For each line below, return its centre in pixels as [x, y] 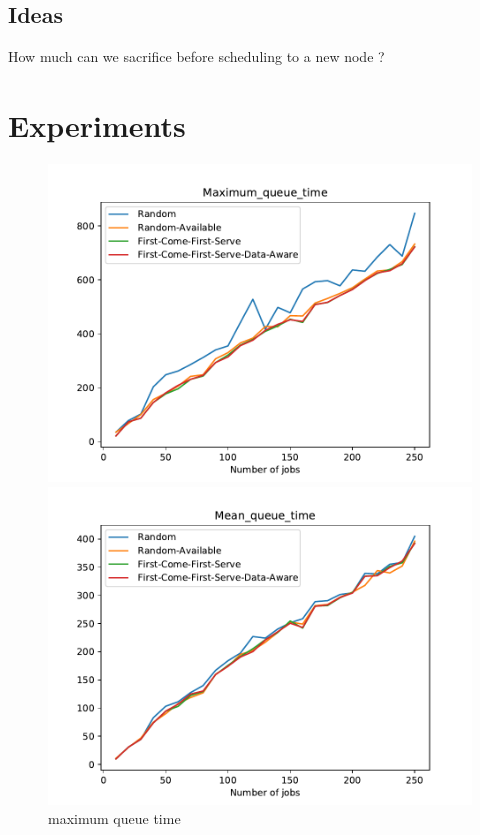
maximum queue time [114, 818]
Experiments [97, 124]
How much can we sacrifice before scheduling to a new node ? [196, 56]
